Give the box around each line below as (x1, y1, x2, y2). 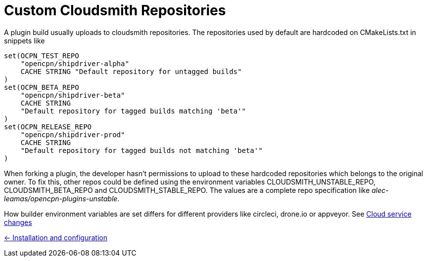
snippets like (4, 36, 45, 45)
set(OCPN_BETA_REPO (4, 83, 79, 91)
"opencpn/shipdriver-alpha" (20, 59, 129, 68)
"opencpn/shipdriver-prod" (20, 130, 125, 139)
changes (4, 218, 32, 226)
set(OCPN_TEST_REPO (4, 51, 79, 60)
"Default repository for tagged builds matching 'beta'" (20, 107, 246, 115)
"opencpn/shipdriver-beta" (20, 91, 125, 99)
